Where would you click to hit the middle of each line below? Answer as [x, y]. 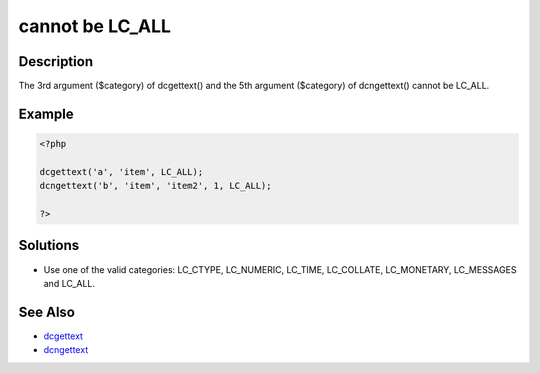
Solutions [49, 245]
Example [46, 113]
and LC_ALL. [69, 283]
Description [56, 61]
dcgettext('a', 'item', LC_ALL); [121, 171]
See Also [46, 311]
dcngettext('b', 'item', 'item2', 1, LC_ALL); [155, 186]
